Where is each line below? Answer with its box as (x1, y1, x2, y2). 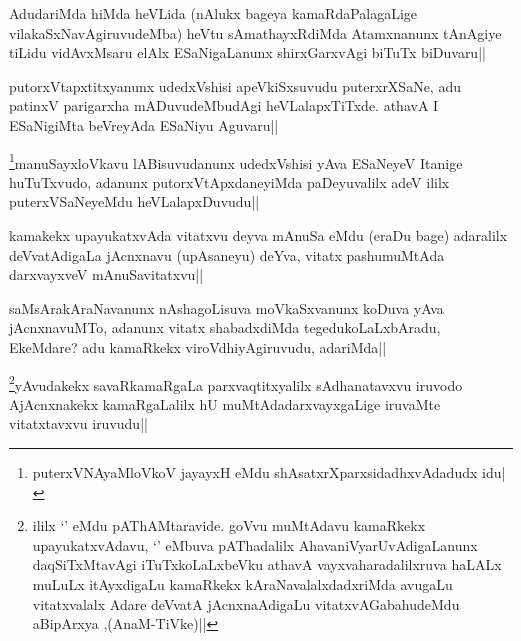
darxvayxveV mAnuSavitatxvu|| (9, 264, 204, 285)
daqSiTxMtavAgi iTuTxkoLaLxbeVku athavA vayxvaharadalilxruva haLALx (32, 554, 502, 575)
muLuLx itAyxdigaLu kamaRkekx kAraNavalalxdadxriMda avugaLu (32, 573, 453, 594)
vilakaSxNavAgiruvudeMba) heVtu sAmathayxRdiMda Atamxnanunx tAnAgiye (9, 22, 502, 43)
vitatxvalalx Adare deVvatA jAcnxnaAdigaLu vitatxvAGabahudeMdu (32, 593, 460, 614)
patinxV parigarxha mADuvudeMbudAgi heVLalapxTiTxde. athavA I (9, 95, 439, 116)
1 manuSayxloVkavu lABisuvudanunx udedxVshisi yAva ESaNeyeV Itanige (9, 149, 463, 173)
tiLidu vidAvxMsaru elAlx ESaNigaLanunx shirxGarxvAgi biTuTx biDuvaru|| (9, 42, 486, 63)
